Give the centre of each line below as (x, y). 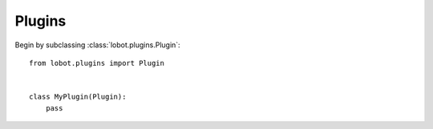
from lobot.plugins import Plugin (97, 63)
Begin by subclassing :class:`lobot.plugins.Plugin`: (97, 45)
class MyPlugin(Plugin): (78, 97)
